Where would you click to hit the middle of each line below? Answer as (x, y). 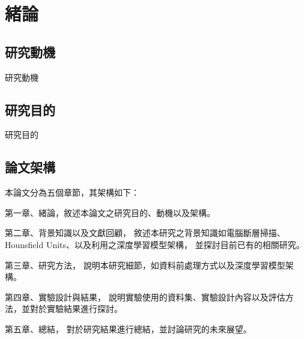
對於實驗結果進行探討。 (76, 309)
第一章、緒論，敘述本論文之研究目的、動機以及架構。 (110, 212)
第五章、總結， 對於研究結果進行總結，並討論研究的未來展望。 (128, 328)
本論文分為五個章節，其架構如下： (72, 192)
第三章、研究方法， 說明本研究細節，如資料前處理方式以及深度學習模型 (145, 265)
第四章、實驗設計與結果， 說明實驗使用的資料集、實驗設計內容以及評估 (145, 297)
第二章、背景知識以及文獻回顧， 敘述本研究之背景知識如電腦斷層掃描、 (145, 233)
